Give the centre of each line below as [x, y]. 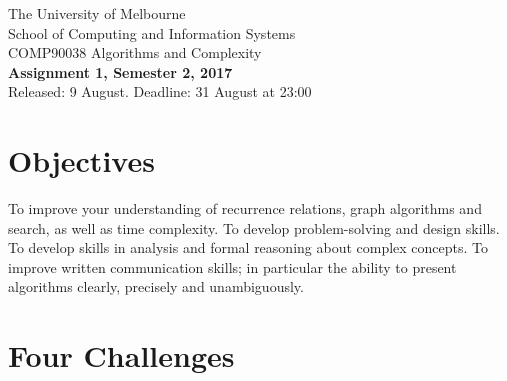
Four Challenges [121, 355]
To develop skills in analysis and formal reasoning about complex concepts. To [248, 247]
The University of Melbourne [97, 13]
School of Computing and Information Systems [152, 32]
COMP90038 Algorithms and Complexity [135, 52]
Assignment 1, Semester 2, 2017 [120, 71]
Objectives [81, 160]
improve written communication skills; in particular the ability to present [232, 266]
